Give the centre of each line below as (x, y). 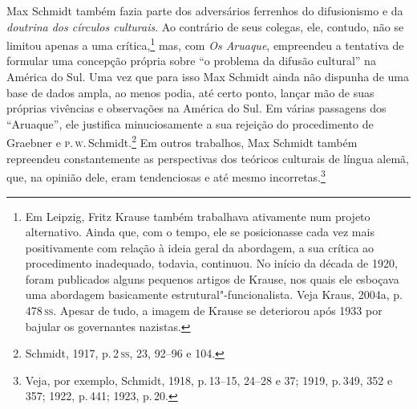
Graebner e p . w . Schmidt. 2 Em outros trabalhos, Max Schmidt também (182, 141)
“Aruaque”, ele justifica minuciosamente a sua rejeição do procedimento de (190, 123)
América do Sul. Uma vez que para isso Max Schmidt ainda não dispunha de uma (208, 77)
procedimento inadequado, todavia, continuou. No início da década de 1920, (211, 263)
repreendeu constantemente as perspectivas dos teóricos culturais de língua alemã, (208, 158)
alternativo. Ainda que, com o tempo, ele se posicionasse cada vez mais (200, 232)
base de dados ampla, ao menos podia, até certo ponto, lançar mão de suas (190, 92)
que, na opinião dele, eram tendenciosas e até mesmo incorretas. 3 (166, 176)
